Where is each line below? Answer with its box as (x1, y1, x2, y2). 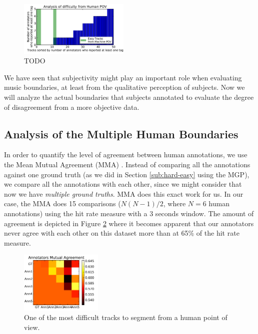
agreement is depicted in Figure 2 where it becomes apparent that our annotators (4, 218, 254, 228)
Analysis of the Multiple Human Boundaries (4, 126, 238, 141)
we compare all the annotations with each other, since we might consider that (4, 179, 242, 189)
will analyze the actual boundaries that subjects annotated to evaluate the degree (4, 92, 254, 102)
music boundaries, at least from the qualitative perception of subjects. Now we (4, 82, 245, 92)
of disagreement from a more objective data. (4, 101, 139, 112)
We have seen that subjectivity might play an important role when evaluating (4, 72, 242, 82)
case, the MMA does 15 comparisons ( (4, 198, 121, 209)
